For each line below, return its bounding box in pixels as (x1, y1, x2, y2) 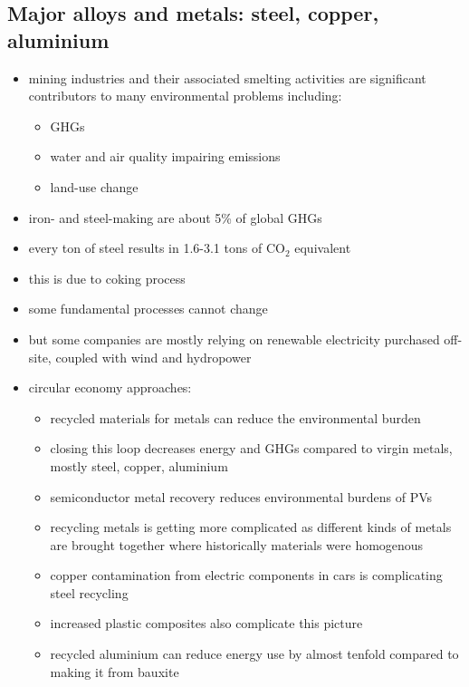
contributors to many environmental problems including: (28, 86, 342, 105)
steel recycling (50, 583, 129, 602)
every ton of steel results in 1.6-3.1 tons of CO (28, 238, 285, 257)
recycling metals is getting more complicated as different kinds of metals (50, 518, 452, 537)
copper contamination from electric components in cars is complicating (50, 566, 443, 585)
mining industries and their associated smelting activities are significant (28, 68, 426, 87)
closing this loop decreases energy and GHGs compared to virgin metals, (50, 439, 453, 458)
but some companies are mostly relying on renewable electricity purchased (28, 329, 440, 348)
